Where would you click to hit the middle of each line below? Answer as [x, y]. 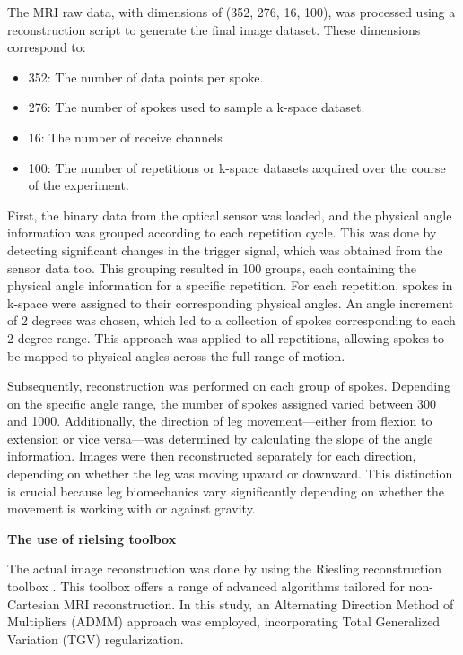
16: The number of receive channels [125, 137]
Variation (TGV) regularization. [96, 638]
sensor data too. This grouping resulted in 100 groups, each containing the [212, 267]
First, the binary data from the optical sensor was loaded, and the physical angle [230, 215]
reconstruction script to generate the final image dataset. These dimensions [214, 29]
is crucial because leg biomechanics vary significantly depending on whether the [226, 491]
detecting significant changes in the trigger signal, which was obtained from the [225, 250]
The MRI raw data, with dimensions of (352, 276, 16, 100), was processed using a [231, 12]
